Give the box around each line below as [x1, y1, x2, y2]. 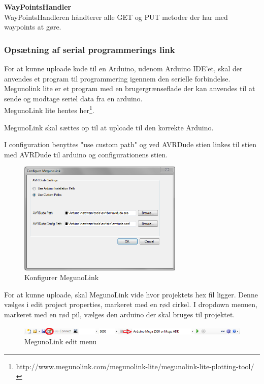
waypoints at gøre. [4, 21, 61, 32]
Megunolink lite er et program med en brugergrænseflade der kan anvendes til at [4, 83, 255, 94]
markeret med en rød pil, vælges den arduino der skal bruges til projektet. [4, 309, 235, 320]
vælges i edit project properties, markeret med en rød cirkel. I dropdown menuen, [4, 299, 258, 310]
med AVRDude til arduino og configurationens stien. [4, 149, 168, 159]
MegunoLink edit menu [24, 336, 97, 347]
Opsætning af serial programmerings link [4, 43, 175, 56]
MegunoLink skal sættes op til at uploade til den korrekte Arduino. [4, 122, 214, 132]
